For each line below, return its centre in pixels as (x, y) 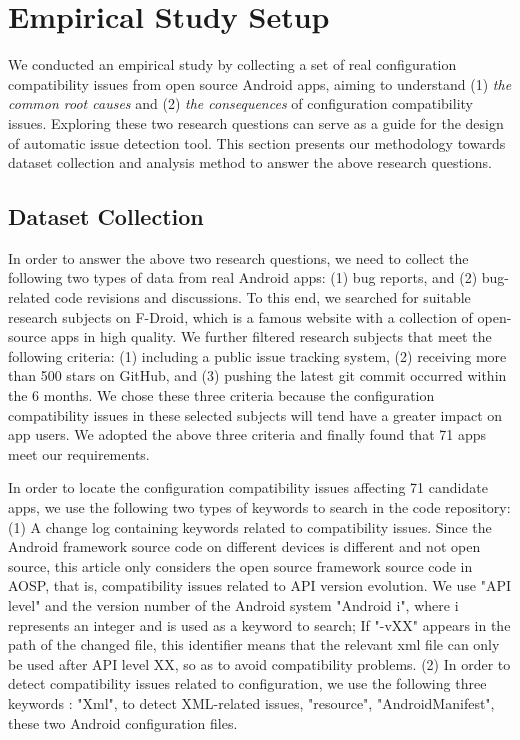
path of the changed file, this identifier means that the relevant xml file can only (254, 644)
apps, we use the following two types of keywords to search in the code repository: (259, 507)
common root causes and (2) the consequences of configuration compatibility (240, 103)
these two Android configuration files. (123, 722)
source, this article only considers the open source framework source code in (240, 565)
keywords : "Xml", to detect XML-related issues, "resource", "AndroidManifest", (251, 702)
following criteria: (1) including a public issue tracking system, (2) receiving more (257, 355)
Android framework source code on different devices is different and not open (244, 546)
